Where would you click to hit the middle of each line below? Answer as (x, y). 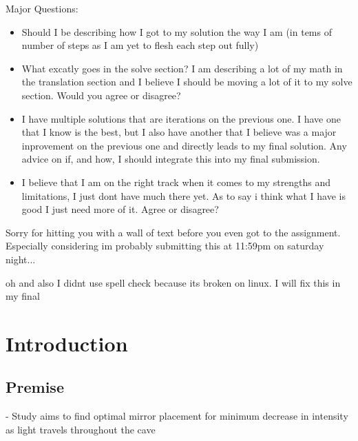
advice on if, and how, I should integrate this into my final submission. (171, 159)
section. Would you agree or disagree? (101, 95)
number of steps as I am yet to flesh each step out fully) (140, 45)
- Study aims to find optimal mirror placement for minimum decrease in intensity (177, 416)
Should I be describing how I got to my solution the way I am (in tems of (177, 31)
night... (21, 259)
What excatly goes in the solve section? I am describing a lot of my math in (182, 68)
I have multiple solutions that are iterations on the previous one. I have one (181, 118)
